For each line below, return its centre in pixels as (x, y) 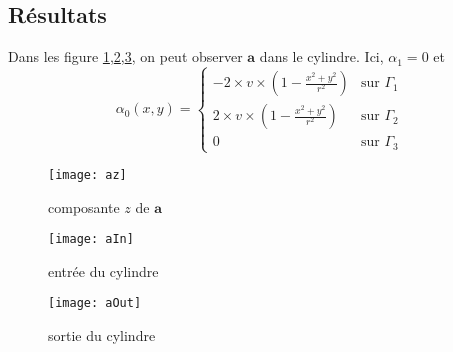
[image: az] (87, 174)
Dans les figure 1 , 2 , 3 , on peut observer (125, 56)
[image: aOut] (95, 303)
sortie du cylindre (102, 335)
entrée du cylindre (103, 270)
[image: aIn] (91, 239)
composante (84, 206)
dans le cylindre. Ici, (321, 56)
